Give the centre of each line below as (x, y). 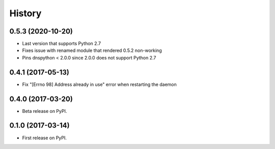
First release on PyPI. (45, 138)
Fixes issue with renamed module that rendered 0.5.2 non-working (92, 50)
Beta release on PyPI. (45, 111)
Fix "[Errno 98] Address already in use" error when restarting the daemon (99, 84)
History (25, 13)
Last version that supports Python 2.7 (62, 44)
